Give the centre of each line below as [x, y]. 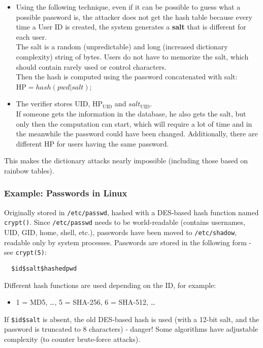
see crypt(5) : [25, 252]
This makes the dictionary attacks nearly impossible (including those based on [126, 161]
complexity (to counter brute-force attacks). [72, 339]
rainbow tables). [29, 170]
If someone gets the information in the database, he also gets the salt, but [131, 113]
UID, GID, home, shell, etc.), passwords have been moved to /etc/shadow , [120, 232]
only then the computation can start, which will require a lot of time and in [134, 123]
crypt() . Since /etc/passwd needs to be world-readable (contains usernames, [125, 222]
